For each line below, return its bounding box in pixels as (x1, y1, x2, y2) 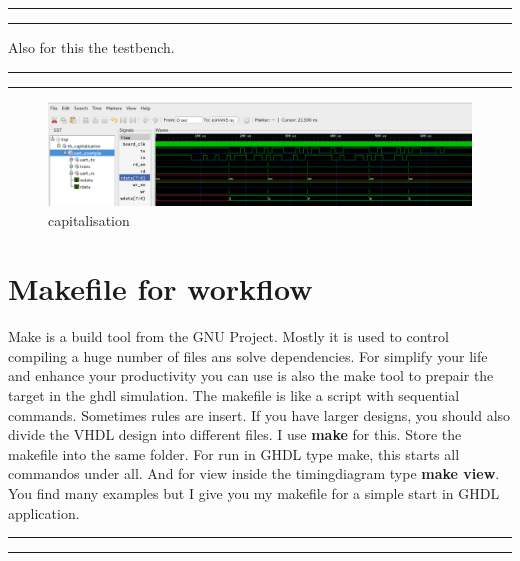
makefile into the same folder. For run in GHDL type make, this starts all (8, 443, 460, 464)
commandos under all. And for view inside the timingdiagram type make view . (8, 463, 500, 484)
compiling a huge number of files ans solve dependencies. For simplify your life (8, 345, 488, 366)
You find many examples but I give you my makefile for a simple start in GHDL (8, 483, 500, 503)
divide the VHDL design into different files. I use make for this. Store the (8, 424, 462, 445)
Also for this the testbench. (8, 37, 175, 57)
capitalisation (48, 209, 130, 230)
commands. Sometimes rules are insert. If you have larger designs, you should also (8, 404, 511, 425)
